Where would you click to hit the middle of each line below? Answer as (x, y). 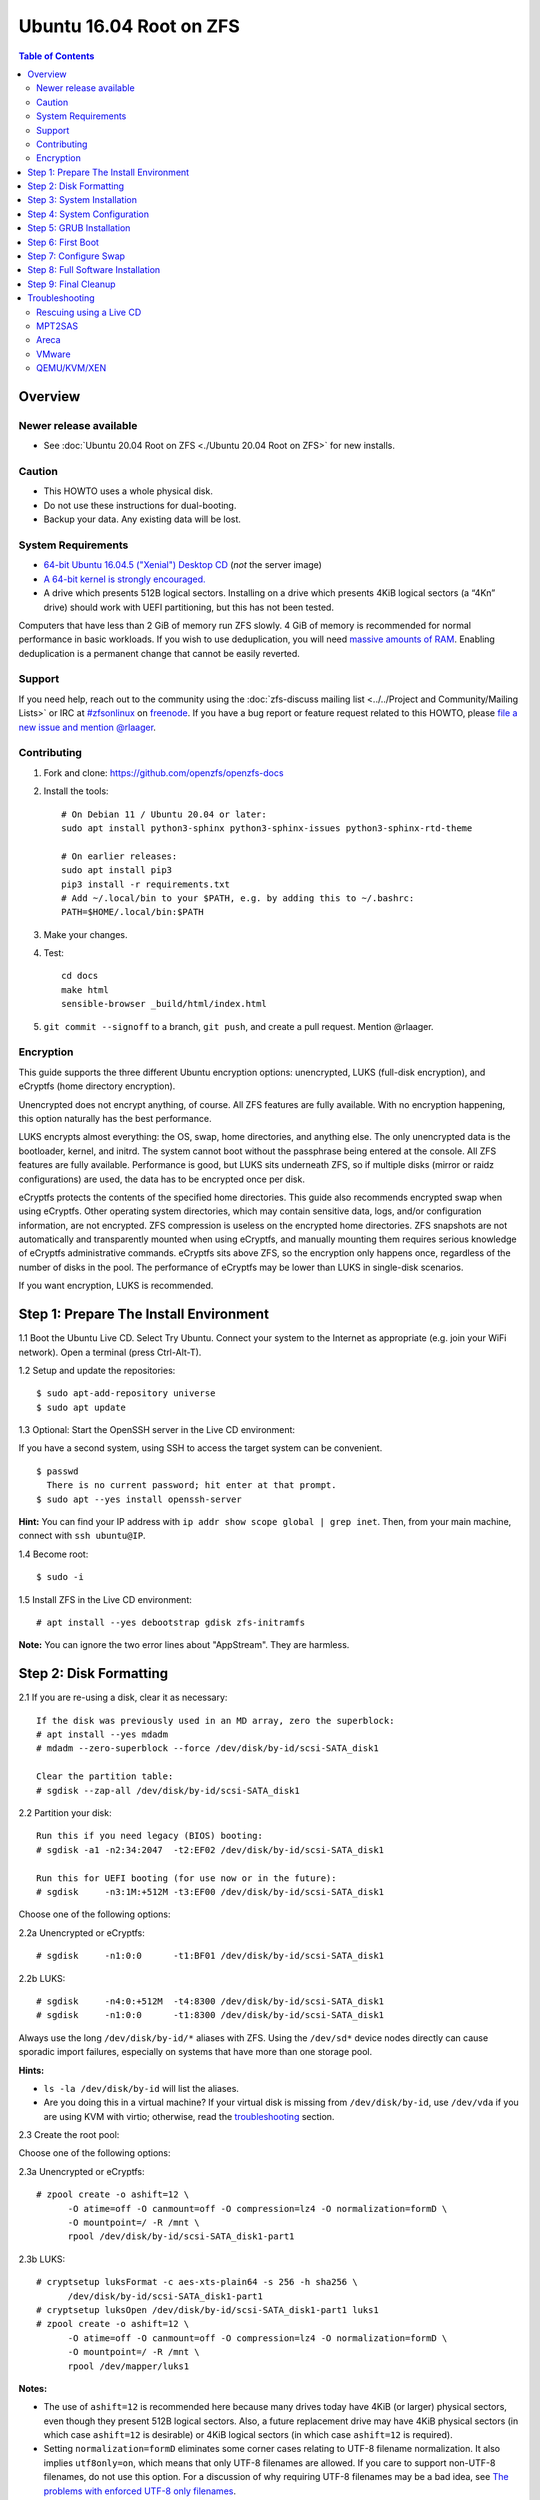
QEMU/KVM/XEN (71, 368)
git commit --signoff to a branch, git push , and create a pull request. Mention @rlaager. (238, 1026)
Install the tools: (76, 791)
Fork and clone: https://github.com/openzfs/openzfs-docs (163, 772)
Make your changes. (86, 934)
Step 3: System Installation (82, 200)
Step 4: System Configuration (88, 214)
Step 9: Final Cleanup (71, 284)
